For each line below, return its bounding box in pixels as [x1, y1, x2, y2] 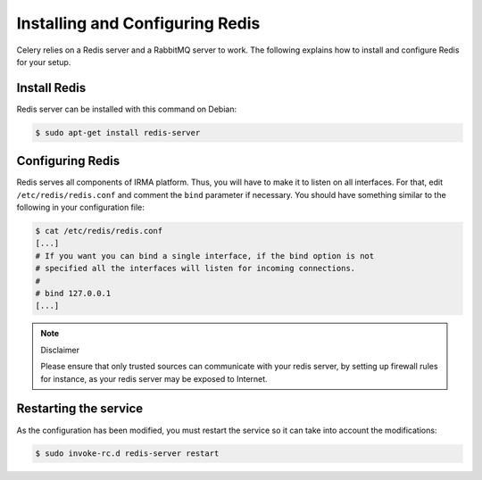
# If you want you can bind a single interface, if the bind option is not [35, 251, 375, 261]
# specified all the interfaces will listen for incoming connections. [35, 263, 356, 274]
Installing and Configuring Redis [16, 13, 261, 33]
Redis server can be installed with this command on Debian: [16, 103, 237, 114]
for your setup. [16, 56, 71, 67]
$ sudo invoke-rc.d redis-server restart [35, 449, 220, 459]
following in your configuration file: [16, 202, 145, 213]
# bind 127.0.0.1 [35, 288, 112, 299]
